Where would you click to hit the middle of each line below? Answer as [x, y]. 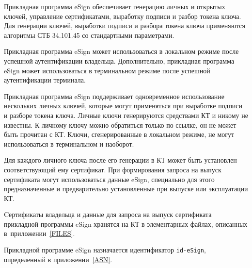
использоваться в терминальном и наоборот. [69, 143]
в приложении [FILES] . [39, 233]
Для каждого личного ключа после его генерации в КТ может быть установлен [120, 160]
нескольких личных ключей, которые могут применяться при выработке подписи [123, 106]
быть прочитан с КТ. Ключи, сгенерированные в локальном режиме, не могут [119, 134]
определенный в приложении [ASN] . [58, 259]
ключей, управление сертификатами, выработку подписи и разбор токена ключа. [123, 16]
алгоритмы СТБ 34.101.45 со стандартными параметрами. [89, 35]
